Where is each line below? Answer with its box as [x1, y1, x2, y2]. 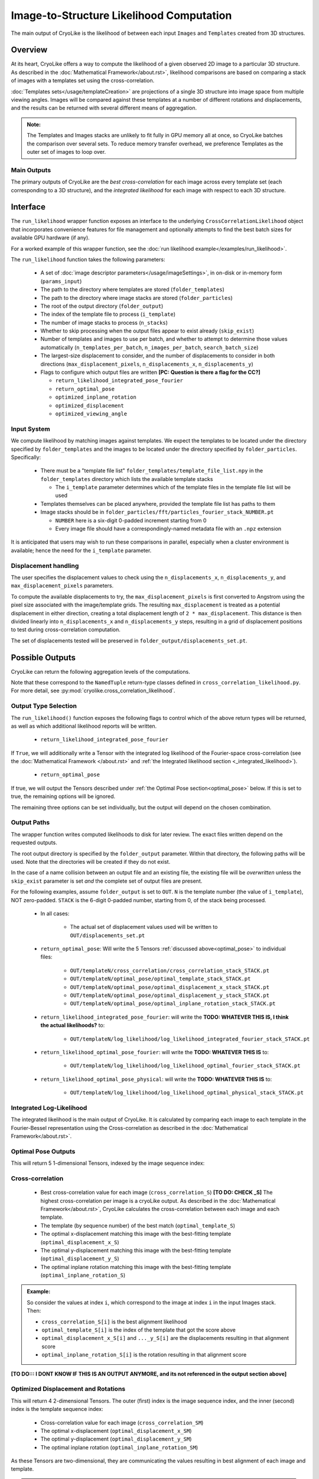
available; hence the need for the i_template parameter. [11, 547, 152, 554]
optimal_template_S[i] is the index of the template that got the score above [41, 1326, 236, 1333]
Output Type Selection [11, 702, 77, 710]
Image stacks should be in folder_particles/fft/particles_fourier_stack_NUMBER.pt [40, 509, 274, 516]
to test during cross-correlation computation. [11, 626, 121, 633]
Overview [11, 45, 48, 55]
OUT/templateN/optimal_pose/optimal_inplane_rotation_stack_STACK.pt [70, 1000, 276, 1007]
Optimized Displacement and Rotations [11, 1385, 126, 1393]
